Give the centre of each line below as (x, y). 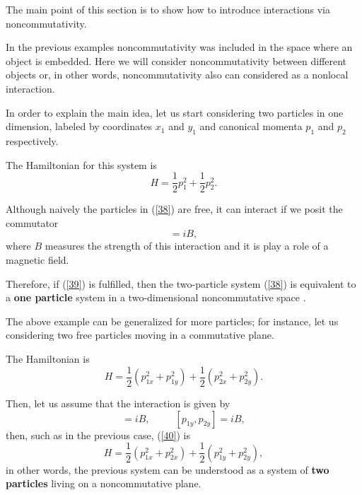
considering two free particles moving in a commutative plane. (140, 335)
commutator (32, 222)
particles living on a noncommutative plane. (104, 483)
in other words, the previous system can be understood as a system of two (168, 469)
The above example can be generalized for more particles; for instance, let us (172, 321)
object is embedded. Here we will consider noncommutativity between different (176, 60)
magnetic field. (37, 259)
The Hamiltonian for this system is (81, 164)
